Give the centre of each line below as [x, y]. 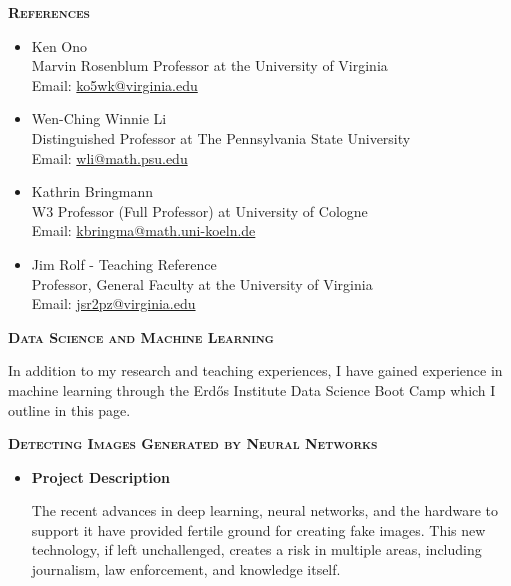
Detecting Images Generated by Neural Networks [193, 443]
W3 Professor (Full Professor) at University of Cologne [199, 210]
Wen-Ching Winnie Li [99, 118]
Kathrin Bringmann [92, 191]
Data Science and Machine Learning [141, 336]
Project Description [101, 476]
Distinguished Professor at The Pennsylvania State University [221, 137]
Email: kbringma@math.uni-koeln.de [143, 230]
